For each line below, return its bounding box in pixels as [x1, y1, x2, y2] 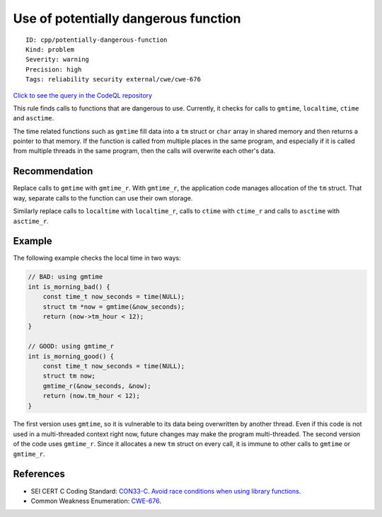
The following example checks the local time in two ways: [13, 254, 181, 262]
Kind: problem [25, 45, 74, 53]
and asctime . [13, 114, 54, 123]
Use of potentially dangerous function [13, 11, 241, 26]
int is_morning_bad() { [28, 283, 111, 290]
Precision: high [25, 65, 82, 74]
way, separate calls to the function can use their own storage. [13, 193, 193, 202]
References [13, 468, 65, 480]
